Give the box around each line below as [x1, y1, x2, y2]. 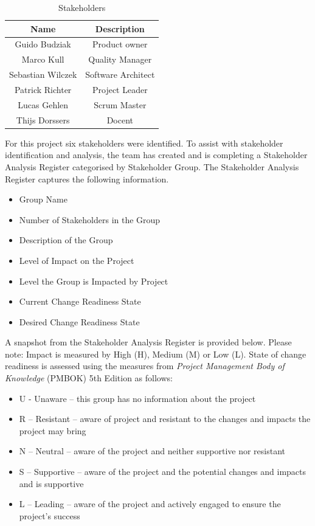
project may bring [19, 424, 86, 437]
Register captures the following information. [5, 172, 169, 185]
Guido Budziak [15, 38, 71, 50]
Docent [106, 113, 133, 126]
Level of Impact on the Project [19, 254, 134, 266]
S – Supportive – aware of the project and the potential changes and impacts [19, 465, 306, 478]
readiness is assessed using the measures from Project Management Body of [5, 359, 285, 372]
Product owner [92, 38, 148, 50]
